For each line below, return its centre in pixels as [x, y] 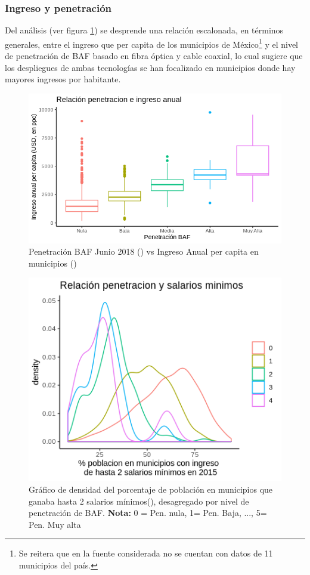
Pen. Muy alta [55, 524]
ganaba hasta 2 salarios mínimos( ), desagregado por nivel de [139, 501]
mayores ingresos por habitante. [63, 79]
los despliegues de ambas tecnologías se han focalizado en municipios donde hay [150, 67]
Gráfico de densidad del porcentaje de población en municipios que [151, 489]
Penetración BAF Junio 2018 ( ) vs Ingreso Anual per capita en [144, 251]
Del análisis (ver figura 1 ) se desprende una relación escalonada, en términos [144, 30]
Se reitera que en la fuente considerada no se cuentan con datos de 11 [146, 553]
